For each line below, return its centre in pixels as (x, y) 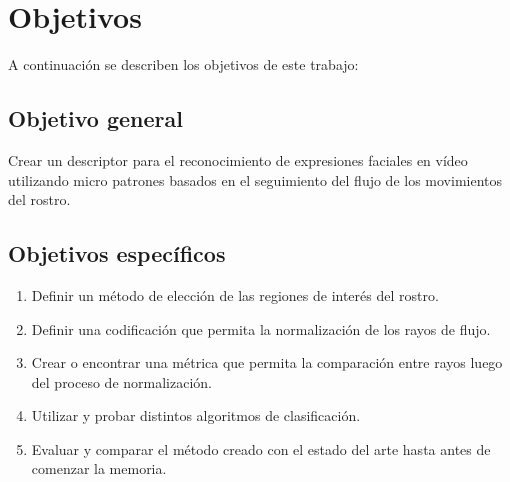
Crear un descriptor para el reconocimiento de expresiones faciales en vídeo (238, 159)
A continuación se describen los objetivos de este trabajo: (183, 64)
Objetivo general (95, 118)
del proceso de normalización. (122, 381)
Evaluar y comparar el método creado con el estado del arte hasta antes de (261, 448)
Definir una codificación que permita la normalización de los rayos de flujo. (261, 328)
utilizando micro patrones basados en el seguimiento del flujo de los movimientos (255, 179)
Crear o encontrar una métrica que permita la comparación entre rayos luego (267, 362)
